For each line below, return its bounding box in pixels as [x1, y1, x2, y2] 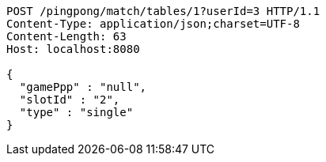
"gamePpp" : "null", [19, 81, 147, 93]
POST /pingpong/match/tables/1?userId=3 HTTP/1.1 [6, 5, 320, 17]
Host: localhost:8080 [6, 43, 140, 55]
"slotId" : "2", [19, 93, 120, 106]
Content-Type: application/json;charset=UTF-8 [6, 17, 300, 30]
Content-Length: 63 [6, 30, 127, 43]
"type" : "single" [19, 106, 134, 119]
